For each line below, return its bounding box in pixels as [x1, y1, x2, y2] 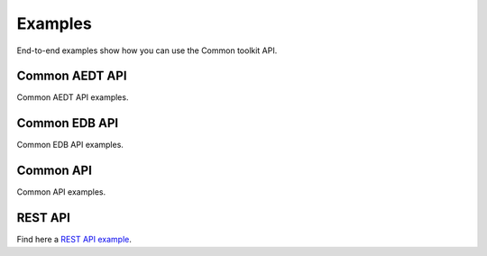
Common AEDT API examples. [16, 92, 129, 103]
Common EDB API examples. [16, 140, 124, 151]
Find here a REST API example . [16, 234, 133, 245]
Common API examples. [16, 187, 106, 197]
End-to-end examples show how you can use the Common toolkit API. [16, 45, 278, 56]
